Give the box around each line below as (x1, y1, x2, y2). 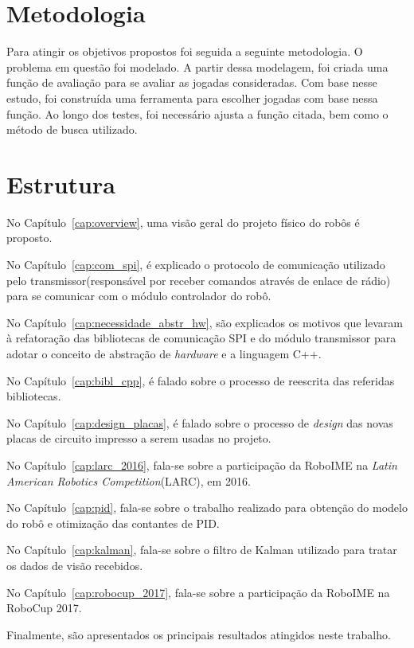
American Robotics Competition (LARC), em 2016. (6, 472, 251, 489)
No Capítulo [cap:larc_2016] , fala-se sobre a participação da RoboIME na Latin (6, 456, 397, 473)
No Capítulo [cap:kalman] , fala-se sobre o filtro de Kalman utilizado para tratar (6, 541, 397, 558)
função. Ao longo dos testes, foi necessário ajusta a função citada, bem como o (6, 105, 389, 122)
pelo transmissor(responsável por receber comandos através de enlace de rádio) (6, 271, 391, 288)
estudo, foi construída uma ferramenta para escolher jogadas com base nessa (6, 89, 378, 106)
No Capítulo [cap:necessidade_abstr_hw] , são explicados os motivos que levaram (6, 314, 404, 330)
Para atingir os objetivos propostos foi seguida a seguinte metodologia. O (6, 43, 363, 60)
